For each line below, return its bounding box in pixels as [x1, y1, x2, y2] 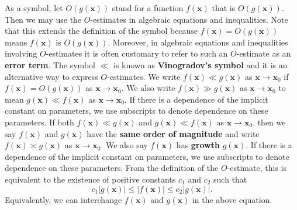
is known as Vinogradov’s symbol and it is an [113, 58, 288, 71]
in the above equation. [192, 193, 272, 205]
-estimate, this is [227, 162, 286, 174]
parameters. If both [5, 116, 74, 128]
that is [212, 2, 236, 13]
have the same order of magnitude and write [87, 127, 260, 139]
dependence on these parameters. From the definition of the [5, 162, 219, 174]
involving [5, 47, 37, 60]
